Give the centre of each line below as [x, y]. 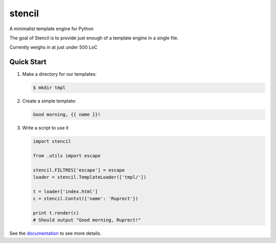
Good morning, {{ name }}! [67, 115]
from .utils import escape [67, 156]
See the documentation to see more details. [55, 233]
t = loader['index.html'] [65, 191]
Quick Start [28, 62]
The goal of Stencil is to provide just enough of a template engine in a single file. [94, 38]
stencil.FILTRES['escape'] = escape [79, 170]
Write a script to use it [45, 128]
